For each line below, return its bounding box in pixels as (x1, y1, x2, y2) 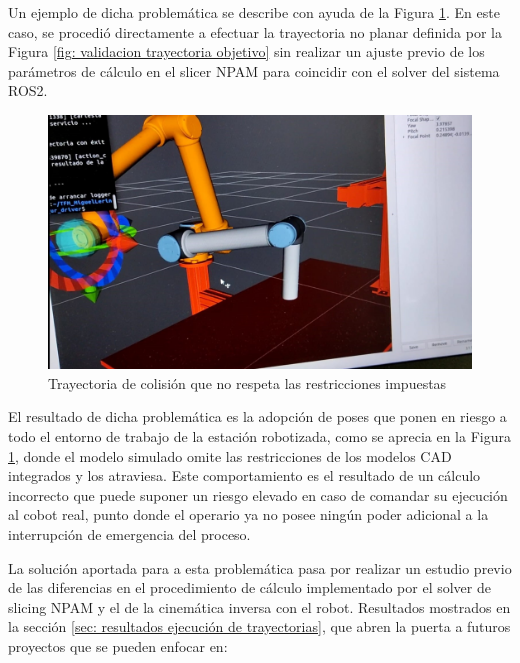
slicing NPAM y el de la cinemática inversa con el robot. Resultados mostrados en (8, 596, 511, 617)
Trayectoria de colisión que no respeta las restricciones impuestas (48, 372, 447, 393)
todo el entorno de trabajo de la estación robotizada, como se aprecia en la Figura (8, 425, 511, 446)
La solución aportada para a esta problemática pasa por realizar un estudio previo (8, 557, 512, 578)
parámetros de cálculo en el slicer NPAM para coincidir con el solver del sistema (8, 60, 500, 81)
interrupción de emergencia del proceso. (8, 523, 251, 544)
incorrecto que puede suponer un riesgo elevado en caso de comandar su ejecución (8, 484, 508, 505)
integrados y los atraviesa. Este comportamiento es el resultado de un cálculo (8, 465, 481, 486)
